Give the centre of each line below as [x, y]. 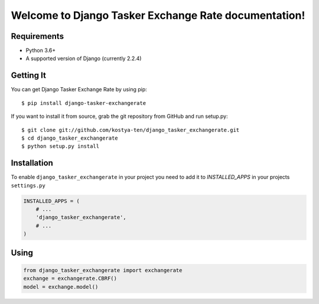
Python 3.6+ [41, 51]
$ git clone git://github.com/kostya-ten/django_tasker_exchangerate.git [131, 130]
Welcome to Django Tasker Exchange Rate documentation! [158, 15]
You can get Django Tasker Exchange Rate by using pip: [79, 90]
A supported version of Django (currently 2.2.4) [84, 58]
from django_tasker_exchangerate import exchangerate [103, 270]
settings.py [28, 185]
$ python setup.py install [61, 146]
